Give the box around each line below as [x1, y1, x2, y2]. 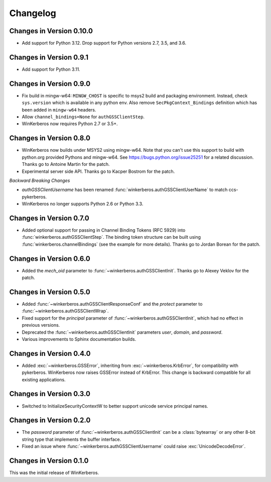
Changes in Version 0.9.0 [9, 79, 90, 88]
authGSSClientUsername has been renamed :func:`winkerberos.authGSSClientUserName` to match [22, 186, 228, 193]
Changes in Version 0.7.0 [9, 214, 90, 222]
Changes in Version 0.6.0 [9, 254, 90, 263]
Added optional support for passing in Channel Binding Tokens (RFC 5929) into [22, 227, 186, 233]
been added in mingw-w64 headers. [22, 107, 96, 113]
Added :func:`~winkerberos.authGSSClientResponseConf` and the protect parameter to [22, 301, 203, 307]
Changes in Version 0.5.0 [9, 287, 90, 296]
